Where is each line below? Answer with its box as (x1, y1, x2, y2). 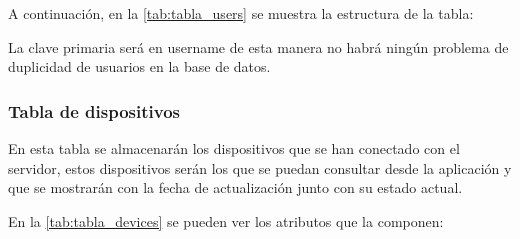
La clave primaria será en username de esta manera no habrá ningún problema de (8, 36, 509, 57)
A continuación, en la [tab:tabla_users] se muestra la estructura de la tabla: (8, 3, 474, 23)
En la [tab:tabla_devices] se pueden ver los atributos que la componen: (8, 210, 444, 231)
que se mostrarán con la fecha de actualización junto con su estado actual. (8, 177, 463, 198)
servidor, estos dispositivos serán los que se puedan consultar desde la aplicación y (8, 157, 512, 178)
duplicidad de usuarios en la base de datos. (8, 56, 271, 77)
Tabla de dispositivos (8, 98, 180, 123)
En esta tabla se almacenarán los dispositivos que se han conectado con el (8, 138, 460, 158)
